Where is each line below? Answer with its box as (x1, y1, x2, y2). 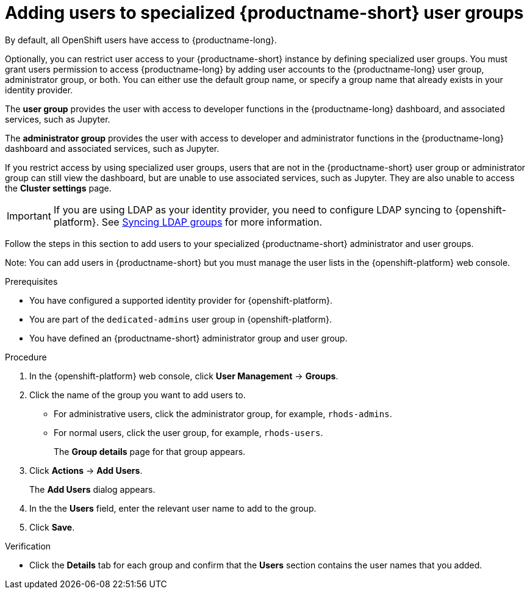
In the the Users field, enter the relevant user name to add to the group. (29, 503, 317, 513)
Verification (5, 540, 51, 551)
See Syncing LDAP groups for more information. (101, 215, 323, 228)
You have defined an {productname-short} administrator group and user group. (29, 332, 348, 343)
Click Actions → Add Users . (29, 465, 143, 476)
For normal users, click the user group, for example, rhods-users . (54, 427, 323, 438)
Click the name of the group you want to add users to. (29, 389, 246, 400)
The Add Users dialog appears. (29, 484, 156, 495)
